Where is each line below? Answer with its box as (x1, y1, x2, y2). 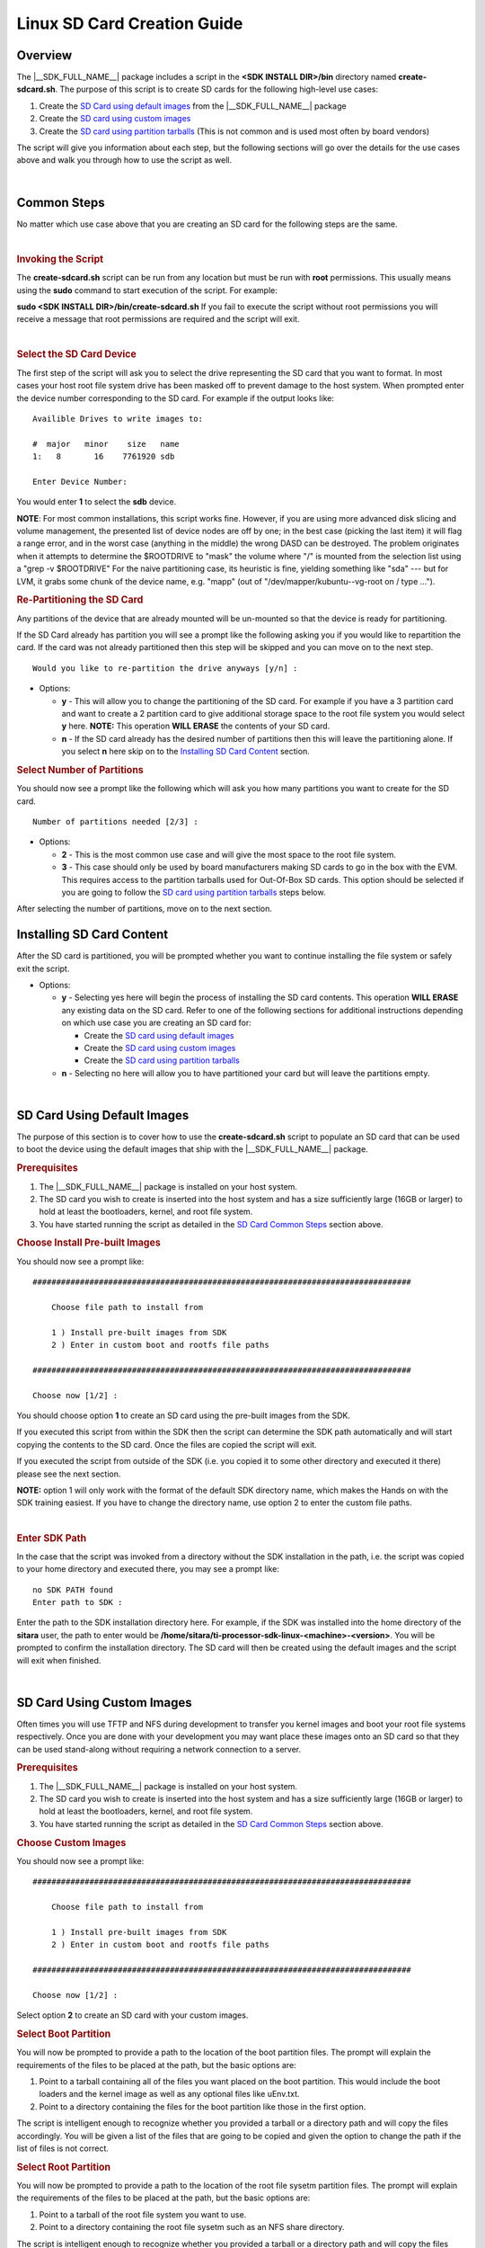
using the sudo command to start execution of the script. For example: (16, 284, 278, 296)
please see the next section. (16, 1468, 121, 1479)
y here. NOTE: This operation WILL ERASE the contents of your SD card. (61, 720, 331, 732)
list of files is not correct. (16, 2143, 110, 2154)
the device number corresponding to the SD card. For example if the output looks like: (16, 392, 334, 404)
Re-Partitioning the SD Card (16, 593, 144, 606)
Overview (16, 48, 73, 63)
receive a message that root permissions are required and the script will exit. (16, 314, 300, 325)
